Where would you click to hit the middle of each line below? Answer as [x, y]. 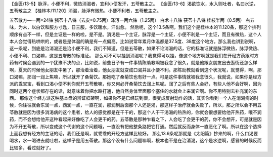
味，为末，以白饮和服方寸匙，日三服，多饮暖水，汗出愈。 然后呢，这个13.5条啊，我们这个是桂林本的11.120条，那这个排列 [135, 27]
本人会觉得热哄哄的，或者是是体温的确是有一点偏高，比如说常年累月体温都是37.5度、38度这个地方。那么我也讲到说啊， [134, 41]
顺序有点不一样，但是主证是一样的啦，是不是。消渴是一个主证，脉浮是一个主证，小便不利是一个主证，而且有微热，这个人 [135, 34]
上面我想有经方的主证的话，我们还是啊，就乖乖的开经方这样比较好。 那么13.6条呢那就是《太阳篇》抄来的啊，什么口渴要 [134, 134]
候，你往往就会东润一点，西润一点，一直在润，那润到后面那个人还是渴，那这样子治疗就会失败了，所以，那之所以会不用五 [135, 105]
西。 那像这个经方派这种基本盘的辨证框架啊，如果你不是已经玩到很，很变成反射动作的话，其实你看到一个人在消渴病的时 [134, 98]
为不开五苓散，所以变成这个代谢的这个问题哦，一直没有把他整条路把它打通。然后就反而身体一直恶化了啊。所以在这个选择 [135, 126]
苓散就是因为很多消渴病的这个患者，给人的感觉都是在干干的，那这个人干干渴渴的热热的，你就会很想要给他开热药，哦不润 [135, 112]
